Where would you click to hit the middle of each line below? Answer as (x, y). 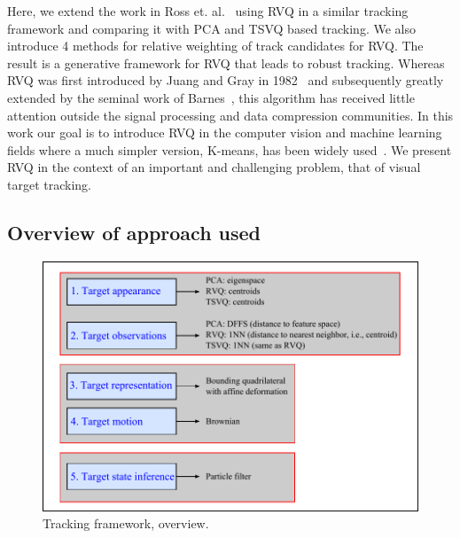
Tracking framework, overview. (126, 523)
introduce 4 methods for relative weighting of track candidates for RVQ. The (215, 46)
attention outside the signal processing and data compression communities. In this (230, 115)
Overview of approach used (134, 232)
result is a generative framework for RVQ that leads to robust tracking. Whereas (226, 62)
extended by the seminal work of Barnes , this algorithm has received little (211, 97)
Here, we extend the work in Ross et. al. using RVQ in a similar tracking (208, 11)
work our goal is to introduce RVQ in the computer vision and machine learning (225, 133)
